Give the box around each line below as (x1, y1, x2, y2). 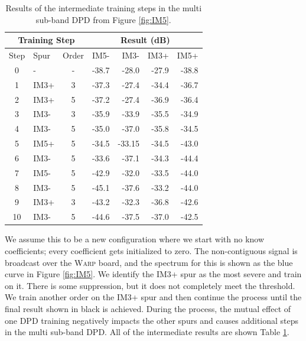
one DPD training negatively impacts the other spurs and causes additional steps (5, 314, 299, 326)
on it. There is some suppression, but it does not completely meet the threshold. (5, 279, 295, 291)
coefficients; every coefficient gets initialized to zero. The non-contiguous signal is (5, 245, 298, 256)
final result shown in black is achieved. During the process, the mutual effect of (5, 302, 291, 314)
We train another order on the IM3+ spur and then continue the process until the (5, 291, 302, 303)
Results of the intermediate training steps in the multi (5, 2, 202, 14)
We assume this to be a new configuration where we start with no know (5, 233, 265, 245)
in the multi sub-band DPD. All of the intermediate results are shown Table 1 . (5, 326, 289, 338)
